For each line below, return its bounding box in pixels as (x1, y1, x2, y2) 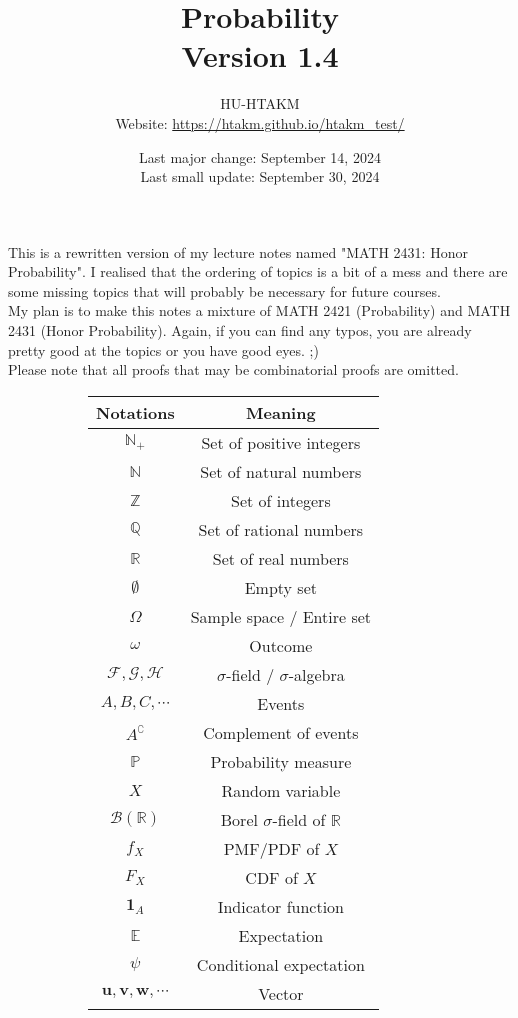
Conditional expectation (196, 952, 365, 976)
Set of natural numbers (200, 459, 362, 483)
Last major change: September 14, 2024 (139, 146, 381, 167)
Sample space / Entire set (190, 604, 372, 628)
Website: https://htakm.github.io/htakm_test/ (115, 112, 405, 133)
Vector (258, 981, 304, 1005)
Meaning (246, 400, 316, 424)
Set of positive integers (201, 430, 361, 454)
